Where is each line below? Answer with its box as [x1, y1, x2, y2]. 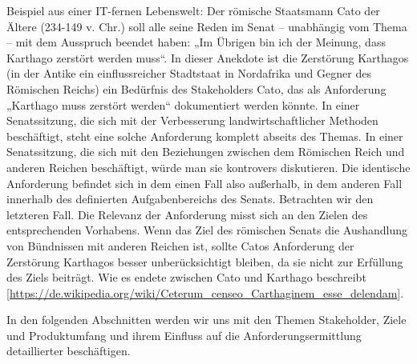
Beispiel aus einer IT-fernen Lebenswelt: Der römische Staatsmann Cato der [6, 2, 380, 18]
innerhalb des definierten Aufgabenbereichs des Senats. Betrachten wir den [6, 190, 374, 207]
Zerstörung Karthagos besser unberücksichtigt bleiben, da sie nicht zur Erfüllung [6, 253, 403, 270]
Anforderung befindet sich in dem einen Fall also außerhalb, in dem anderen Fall [6, 174, 403, 191]
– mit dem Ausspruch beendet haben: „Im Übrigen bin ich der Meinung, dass [6, 34, 386, 50]
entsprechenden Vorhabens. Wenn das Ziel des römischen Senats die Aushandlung [6, 222, 408, 238]
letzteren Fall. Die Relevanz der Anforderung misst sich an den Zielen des [6, 206, 368, 222]
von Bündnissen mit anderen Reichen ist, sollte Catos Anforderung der [6, 237, 354, 254]
